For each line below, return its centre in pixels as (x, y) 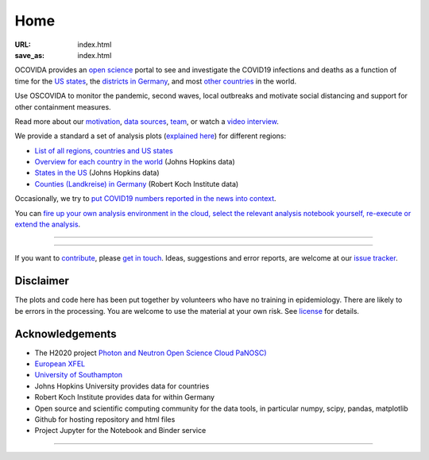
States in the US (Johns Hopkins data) (97, 173)
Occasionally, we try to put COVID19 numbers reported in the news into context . (146, 199)
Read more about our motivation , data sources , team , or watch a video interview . (147, 121)
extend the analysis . (48, 224)
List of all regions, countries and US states (104, 150)
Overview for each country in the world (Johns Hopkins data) (135, 162)
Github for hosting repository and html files (105, 419)
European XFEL (60, 364)
